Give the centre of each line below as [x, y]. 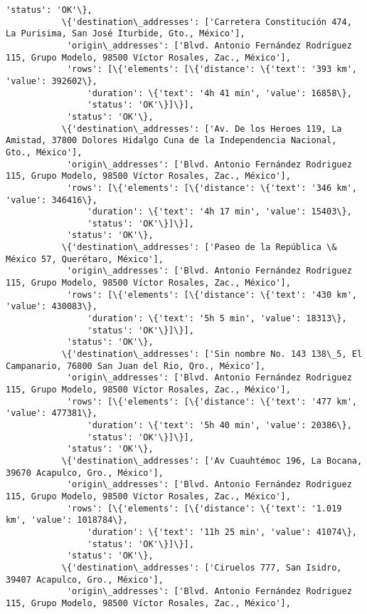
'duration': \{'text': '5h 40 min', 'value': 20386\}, [219, 425]
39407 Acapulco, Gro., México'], [85, 579]
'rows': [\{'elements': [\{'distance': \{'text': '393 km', [212, 69]
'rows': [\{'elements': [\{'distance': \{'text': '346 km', [212, 188]
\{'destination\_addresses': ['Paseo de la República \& [199, 248]
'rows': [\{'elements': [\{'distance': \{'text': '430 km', [212, 295]
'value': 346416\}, [52, 200]
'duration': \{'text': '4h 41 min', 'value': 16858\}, [219, 93]
